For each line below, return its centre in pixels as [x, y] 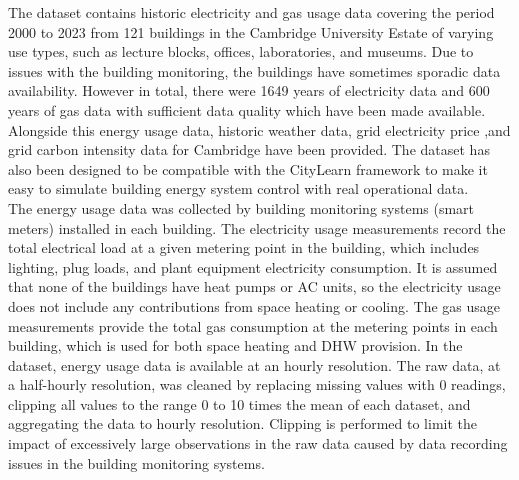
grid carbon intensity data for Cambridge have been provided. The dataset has [249, 149]
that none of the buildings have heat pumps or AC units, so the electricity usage [254, 286]
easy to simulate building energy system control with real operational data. [238, 188]
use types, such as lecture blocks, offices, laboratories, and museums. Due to [241, 51]
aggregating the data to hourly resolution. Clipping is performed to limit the [243, 423]
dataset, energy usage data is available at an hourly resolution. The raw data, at [254, 364]
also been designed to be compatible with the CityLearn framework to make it [248, 168]
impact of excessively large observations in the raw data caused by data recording [258, 443]
